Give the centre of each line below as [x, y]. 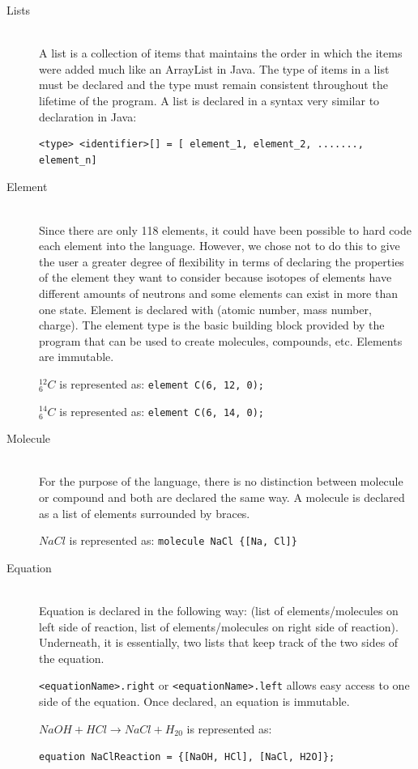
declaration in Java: [88, 116]
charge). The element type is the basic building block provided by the [212, 325]
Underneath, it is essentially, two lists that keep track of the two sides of [219, 642]
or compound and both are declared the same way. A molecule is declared [222, 497]
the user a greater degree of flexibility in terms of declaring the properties [222, 261]
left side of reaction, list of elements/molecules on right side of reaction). [219, 626]
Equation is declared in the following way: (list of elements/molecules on [219, 610]
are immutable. [77, 357]
